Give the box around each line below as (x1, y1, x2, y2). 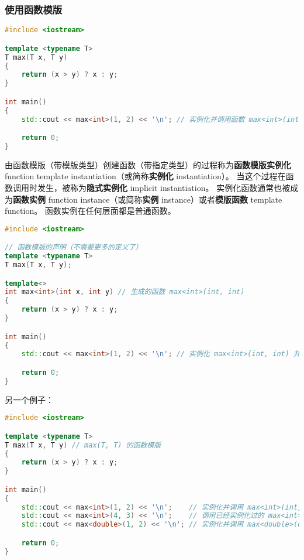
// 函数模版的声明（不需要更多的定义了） (5, 243, 143, 252)
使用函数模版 (5, 2, 63, 16)
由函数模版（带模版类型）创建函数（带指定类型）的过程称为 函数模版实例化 (5, 158, 291, 170)
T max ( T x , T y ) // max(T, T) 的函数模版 (5, 441, 161, 449)
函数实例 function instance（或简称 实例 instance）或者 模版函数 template (13, 193, 282, 205)
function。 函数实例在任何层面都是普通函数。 (5, 204, 176, 217)
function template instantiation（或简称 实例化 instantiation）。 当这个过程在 (5, 170, 286, 182)
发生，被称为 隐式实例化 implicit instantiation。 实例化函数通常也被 (37, 182, 291, 193)
